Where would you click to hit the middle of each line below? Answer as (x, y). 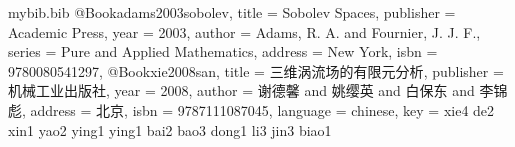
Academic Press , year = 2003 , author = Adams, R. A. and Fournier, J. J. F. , (244, 31)
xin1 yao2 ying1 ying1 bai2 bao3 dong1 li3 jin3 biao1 (170, 129)
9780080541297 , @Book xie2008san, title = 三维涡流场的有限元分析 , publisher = (256, 70)
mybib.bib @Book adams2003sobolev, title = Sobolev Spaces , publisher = (232, 12)
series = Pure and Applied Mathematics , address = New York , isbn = (223, 51)
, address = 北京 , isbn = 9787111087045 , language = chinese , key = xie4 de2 (258, 109)
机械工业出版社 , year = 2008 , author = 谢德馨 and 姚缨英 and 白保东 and (241, 90)
